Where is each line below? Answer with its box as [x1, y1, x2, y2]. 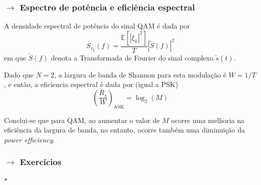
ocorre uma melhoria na [171, 114, 245, 125]
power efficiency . [4, 134, 55, 144]
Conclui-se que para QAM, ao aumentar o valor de [4, 114, 160, 125]
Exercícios [20, 155, 62, 168]
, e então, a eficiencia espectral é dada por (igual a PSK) [4, 79, 178, 89]
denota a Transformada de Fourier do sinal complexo [51, 52, 213, 63]
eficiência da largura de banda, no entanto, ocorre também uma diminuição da [4, 124, 245, 135]
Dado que [4, 69, 34, 79]
